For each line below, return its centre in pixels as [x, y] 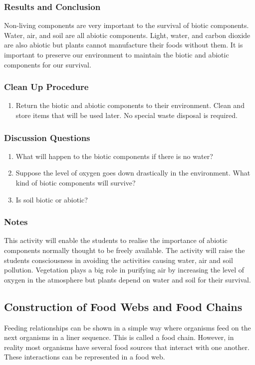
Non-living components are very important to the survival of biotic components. [127, 25]
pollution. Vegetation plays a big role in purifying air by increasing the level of [124, 270]
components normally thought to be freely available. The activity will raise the [125, 250]
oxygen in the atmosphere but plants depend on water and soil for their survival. [127, 279]
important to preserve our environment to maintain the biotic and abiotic [117, 54]
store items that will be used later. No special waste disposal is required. [127, 115]
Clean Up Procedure [46, 87]
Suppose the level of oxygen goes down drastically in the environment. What [133, 173]
